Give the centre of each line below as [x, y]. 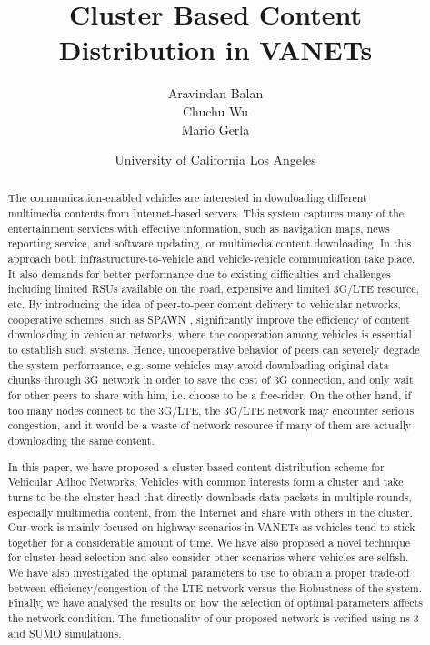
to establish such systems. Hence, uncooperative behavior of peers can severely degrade [214, 350]
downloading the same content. [81, 440]
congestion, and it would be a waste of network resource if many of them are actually [210, 425]
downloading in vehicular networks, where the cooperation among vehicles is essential [210, 334]
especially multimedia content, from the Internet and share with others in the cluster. [210, 512]
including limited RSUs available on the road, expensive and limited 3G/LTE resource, [213, 289]
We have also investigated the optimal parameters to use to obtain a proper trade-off [209, 573]
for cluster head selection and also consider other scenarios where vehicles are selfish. [208, 557]
